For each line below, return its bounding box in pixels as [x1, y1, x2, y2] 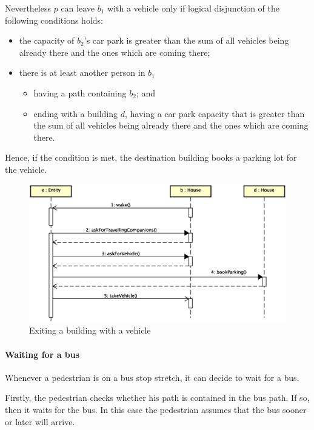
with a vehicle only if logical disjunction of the [107, 2, 279, 14]
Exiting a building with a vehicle [29, 324, 151, 337]
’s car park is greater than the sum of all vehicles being [84, 34, 289, 47]
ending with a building [33, 107, 118, 119]
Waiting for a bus [5, 348, 80, 360]
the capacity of [19, 34, 75, 47]
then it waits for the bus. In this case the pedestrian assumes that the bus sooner [5, 403, 307, 416]
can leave [61, 2, 95, 14]
